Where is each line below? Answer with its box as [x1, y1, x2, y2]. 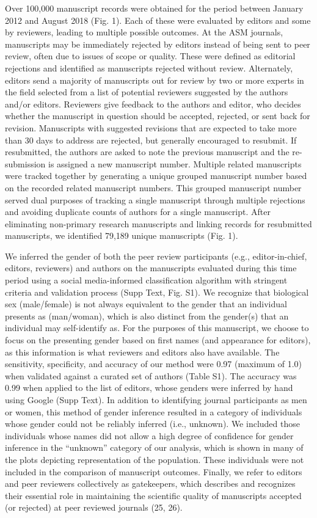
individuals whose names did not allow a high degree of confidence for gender [5, 429, 294, 442]
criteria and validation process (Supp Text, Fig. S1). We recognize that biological [5, 285, 309, 298]
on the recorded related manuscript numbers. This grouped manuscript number [5, 181, 302, 194]
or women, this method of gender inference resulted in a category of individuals [5, 405, 302, 418]
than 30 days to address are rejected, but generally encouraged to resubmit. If [5, 133, 297, 146]
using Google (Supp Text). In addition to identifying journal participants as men [5, 393, 307, 406]
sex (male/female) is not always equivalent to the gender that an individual [5, 297, 287, 310]
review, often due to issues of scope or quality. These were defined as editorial [5, 49, 296, 62]
